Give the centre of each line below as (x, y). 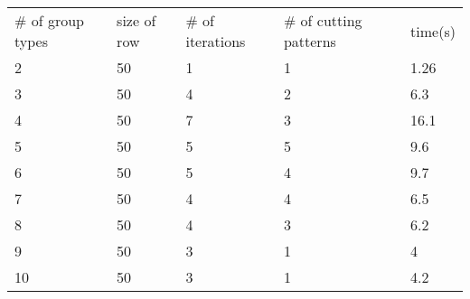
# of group (49, 20)
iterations (216, 41)
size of (136, 20)
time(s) (433, 31)
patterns (310, 41)
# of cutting (323, 20)
